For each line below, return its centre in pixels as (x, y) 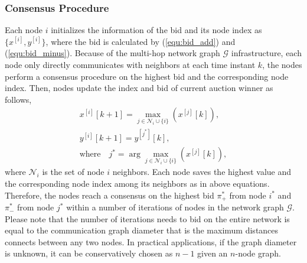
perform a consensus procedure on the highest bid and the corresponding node (147, 76)
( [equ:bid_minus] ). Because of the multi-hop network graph (112, 53)
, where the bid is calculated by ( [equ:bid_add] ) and (141, 41)
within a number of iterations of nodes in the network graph (175, 207)
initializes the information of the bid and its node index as (156, 30)
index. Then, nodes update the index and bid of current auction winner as (139, 88)
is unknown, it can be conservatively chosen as (89, 253)
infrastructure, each (266, 53)
